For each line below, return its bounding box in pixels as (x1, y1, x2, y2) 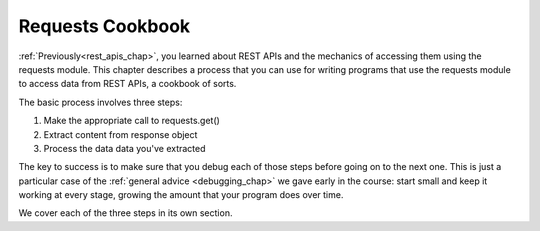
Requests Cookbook (18, 15, 191, 37)
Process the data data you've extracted (43, 142, 206, 154)
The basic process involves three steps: (18, 96, 183, 108)
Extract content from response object (43, 128, 198, 140)
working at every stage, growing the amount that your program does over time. (18, 189, 344, 201)
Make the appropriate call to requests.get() (43, 115, 220, 127)
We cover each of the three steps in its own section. (18, 207, 233, 219)
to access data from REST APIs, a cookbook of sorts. (18, 78, 237, 90)
